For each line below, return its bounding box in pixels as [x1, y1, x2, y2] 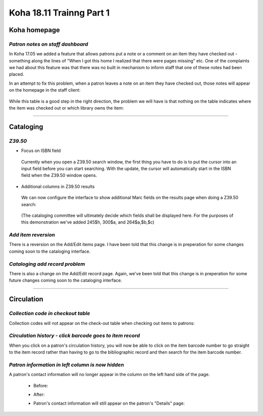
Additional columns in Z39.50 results [21, 183, 95, 189]
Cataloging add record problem [9, 261, 85, 267]
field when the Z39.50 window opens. [21, 172, 97, 178]
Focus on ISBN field [21, 148, 61, 153]
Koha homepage [9, 26, 60, 34]
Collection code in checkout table [9, 310, 90, 317]
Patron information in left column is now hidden [9, 361, 124, 368]
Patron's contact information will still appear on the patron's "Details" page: [33, 400, 185, 406]
